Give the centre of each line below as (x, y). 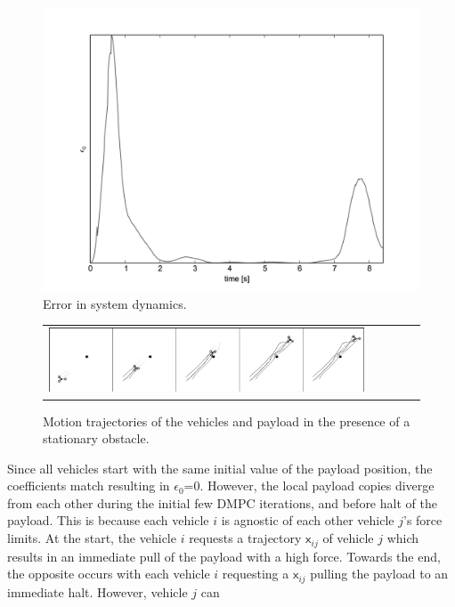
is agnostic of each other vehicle (308, 520)
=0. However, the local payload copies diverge (309, 486)
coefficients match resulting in (89, 486)
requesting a (256, 574)
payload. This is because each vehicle (108, 520)
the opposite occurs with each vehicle (109, 574)
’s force (422, 520)
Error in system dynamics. (115, 303)
